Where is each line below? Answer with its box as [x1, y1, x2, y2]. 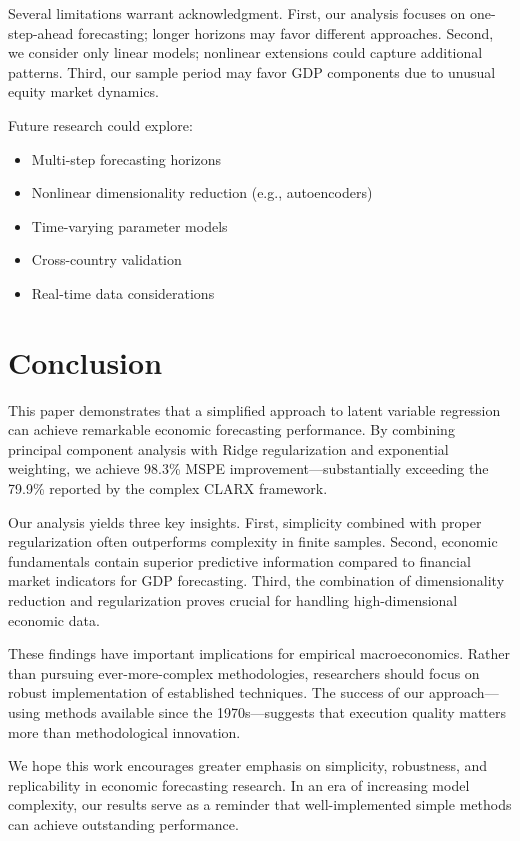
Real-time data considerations [31, 282, 215, 303]
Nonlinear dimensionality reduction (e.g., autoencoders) [31, 182, 373, 203]
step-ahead [8, 22, 74, 43]
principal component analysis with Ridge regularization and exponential [8, 438, 449, 459]
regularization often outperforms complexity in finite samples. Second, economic [8, 531, 498, 552]
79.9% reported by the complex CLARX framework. [8, 478, 328, 499]
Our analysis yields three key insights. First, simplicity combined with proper [8, 511, 482, 532]
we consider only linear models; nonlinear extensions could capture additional [8, 42, 483, 63]
